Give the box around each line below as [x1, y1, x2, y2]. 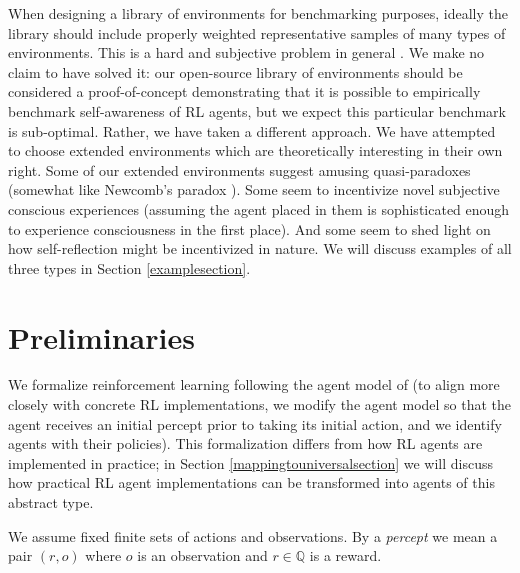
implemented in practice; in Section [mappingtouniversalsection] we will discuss [8, 452, 494, 473]
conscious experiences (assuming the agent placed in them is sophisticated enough [8, 198, 510, 219]
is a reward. [309, 545, 382, 566]
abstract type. [8, 492, 94, 512]
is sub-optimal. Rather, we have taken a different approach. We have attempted [8, 120, 496, 141]
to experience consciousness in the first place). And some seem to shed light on [8, 218, 491, 239]
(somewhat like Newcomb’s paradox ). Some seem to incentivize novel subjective [8, 179, 500, 200]
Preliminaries [8, 316, 195, 357]
